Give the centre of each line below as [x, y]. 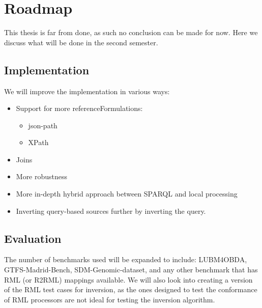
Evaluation [33, 238]
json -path [43, 125]
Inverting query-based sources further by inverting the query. [111, 211]
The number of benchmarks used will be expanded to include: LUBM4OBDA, [126, 259]
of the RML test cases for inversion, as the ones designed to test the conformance [131, 289]
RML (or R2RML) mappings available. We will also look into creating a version [128, 279]
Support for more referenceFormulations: [79, 108]
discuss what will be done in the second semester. [81, 42]
